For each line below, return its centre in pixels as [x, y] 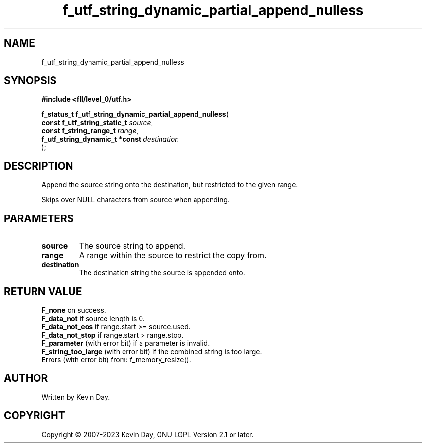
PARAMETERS [39, 218]
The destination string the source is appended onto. [162, 273]
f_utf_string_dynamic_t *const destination [110, 139]
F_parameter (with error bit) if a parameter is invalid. [126, 343]
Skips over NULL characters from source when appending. [136, 200]
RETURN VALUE [43, 291]
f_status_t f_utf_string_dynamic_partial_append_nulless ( [135, 114]
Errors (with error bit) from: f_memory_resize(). [116, 359]
